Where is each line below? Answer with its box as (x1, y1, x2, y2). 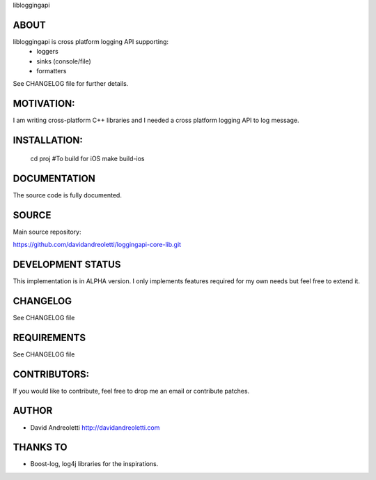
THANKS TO (13, 442, 68, 453)
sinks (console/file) (36, 57, 92, 66)
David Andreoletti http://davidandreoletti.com (30, 423, 160, 432)
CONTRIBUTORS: (13, 368, 90, 380)
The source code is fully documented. (13, 190, 122, 199)
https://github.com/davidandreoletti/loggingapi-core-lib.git (13, 240, 181, 248)
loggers (36, 47, 58, 56)
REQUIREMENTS (13, 331, 86, 343)
